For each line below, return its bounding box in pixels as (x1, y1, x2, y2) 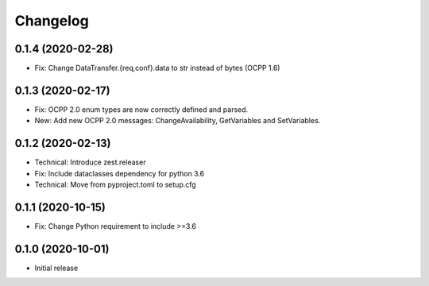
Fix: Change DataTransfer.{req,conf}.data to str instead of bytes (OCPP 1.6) (34, 64, 280, 73)
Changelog (14, 12, 89, 29)
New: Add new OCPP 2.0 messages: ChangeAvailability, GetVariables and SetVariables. (34, 116, 321, 126)
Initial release (34, 263, 79, 272)
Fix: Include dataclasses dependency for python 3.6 (34, 168, 205, 178)
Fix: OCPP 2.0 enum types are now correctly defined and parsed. (34, 104, 249, 114)
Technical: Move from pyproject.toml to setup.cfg (34, 180, 196, 190)
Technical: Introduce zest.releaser (34, 157, 146, 167)
